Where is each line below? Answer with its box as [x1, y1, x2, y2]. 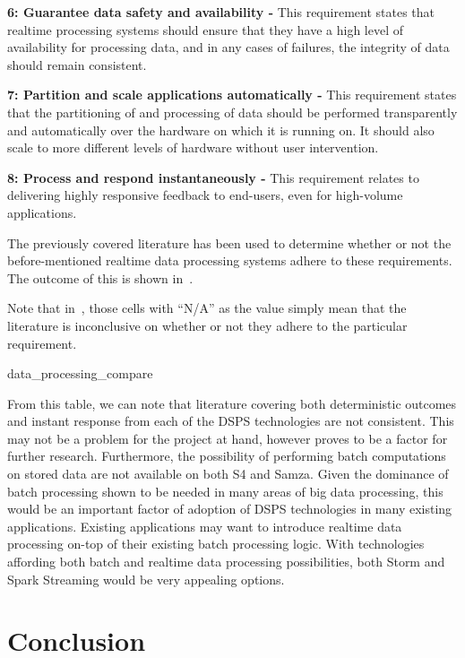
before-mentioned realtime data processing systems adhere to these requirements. [7, 251, 452, 270]
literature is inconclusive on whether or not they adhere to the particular [7, 316, 408, 334]
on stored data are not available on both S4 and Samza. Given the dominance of [7, 464, 449, 483]
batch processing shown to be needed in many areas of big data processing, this [7, 481, 443, 500]
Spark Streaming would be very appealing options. [7, 569, 285, 588]
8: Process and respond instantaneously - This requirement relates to [7, 168, 419, 186]
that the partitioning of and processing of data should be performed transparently [7, 102, 458, 121]
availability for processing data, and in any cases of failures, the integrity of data [7, 38, 450, 56]
